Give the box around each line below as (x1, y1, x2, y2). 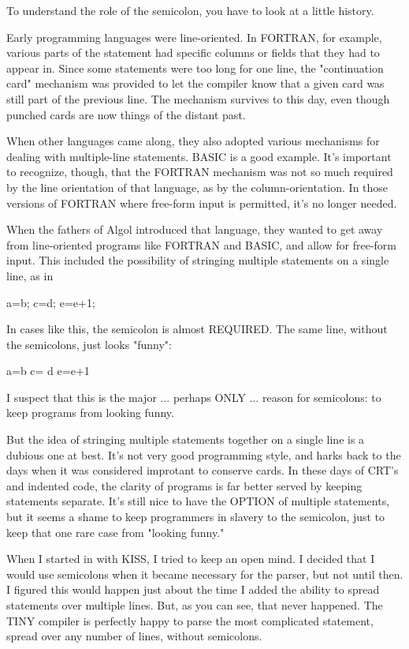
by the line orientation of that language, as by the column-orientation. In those (6, 178, 389, 195)
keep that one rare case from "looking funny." (6, 523, 225, 540)
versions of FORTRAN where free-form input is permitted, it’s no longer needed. (6, 194, 397, 211)
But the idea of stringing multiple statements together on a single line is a (6, 431, 365, 448)
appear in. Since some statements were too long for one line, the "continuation (6, 59, 384, 76)
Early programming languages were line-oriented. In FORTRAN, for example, (6, 28, 382, 45)
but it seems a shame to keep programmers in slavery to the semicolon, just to (6, 508, 385, 525)
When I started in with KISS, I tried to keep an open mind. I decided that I (6, 550, 375, 567)
